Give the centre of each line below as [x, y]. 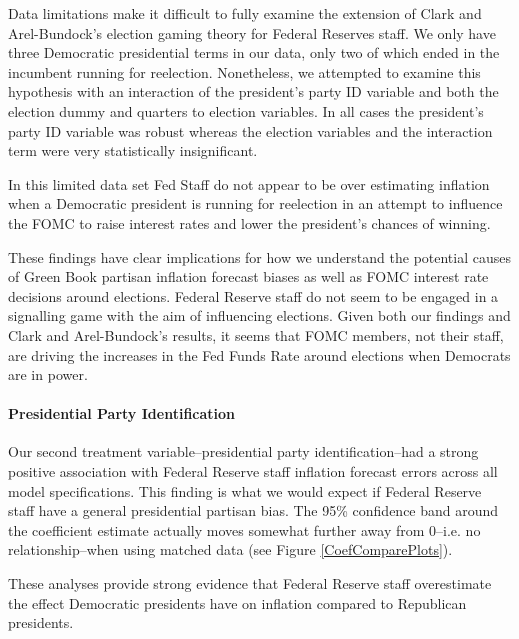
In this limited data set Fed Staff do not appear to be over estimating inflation [249, 183]
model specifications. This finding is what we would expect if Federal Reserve [245, 490]
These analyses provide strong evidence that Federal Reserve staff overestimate [250, 583]
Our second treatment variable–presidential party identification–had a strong [243, 451]
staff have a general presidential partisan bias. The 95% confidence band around [253, 510]
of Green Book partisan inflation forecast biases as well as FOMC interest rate [248, 276]
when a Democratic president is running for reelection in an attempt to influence [255, 203]
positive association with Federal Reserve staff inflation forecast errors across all [253, 471]
